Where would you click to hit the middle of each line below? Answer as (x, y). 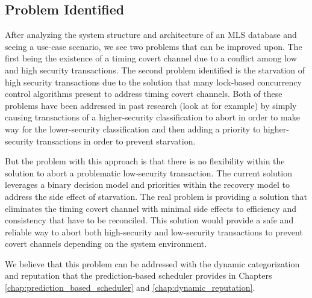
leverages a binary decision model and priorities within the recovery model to (147, 185)
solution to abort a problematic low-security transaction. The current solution (148, 172)
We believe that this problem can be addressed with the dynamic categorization (152, 263)
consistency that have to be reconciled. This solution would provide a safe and (149, 220)
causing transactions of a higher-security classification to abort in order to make (152, 117)
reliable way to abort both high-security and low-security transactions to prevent (154, 231)
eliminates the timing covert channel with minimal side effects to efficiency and (151, 208)
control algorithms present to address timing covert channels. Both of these (144, 94)
